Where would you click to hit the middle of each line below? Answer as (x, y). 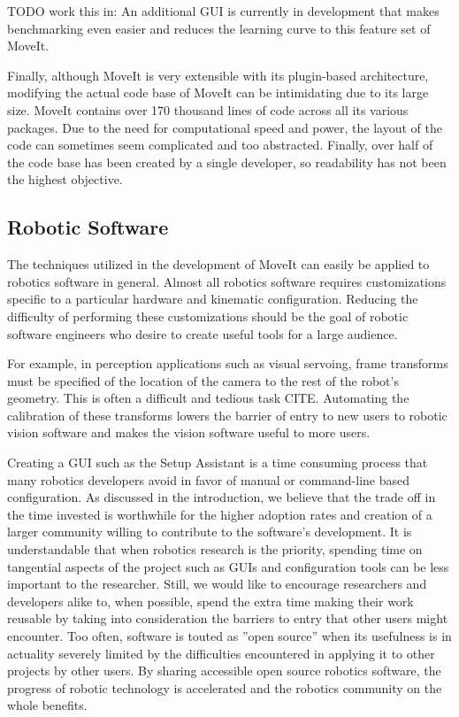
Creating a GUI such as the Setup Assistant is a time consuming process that (218, 463)
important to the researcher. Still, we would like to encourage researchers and (217, 584)
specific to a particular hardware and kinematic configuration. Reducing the (213, 299)
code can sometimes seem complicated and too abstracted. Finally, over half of (220, 145)
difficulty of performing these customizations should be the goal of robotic (208, 316)
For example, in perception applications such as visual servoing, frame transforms (228, 363)
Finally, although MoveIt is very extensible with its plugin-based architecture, (218, 75)
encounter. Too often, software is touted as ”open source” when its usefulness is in (229, 636)
